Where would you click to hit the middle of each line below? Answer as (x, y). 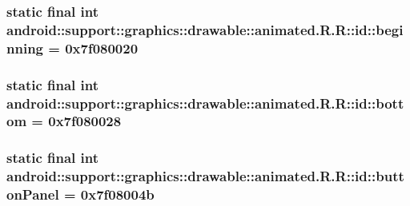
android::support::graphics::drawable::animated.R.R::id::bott (205, 103)
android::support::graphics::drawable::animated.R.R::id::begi (205, 29)
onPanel (33, 194)
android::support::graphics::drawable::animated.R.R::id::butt (205, 176)
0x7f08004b (117, 194)
